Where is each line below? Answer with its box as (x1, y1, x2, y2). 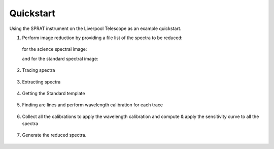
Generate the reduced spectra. (22, 132, 87, 138)
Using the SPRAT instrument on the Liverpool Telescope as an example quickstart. (9, 25, 182, 32)
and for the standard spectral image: (22, 55, 98, 62)
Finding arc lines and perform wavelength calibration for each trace (22, 102, 163, 108)
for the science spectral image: (22, 46, 87, 52)
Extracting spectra (22, 79, 61, 85)
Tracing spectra (22, 67, 55, 73)
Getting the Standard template (22, 90, 85, 96)
